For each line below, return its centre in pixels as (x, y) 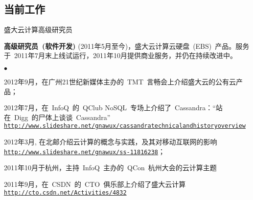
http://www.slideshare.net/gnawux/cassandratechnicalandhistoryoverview (125, 126)
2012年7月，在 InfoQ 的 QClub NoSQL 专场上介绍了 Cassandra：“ (110, 108)
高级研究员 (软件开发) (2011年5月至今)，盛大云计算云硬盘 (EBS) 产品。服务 (127, 46)
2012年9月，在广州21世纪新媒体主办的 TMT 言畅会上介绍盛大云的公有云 (120, 81)
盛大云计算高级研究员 (38, 30)
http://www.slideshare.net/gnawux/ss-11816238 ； (84, 151)
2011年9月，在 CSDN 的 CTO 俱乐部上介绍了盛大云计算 (95, 184)
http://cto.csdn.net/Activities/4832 (65, 193)
